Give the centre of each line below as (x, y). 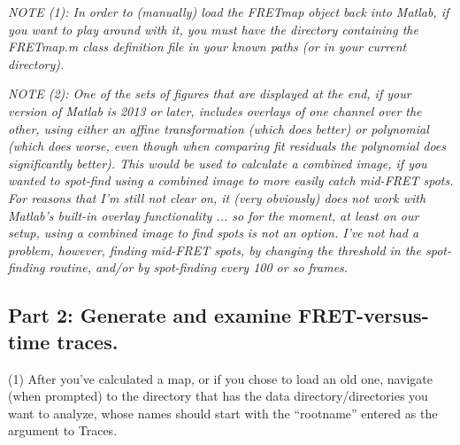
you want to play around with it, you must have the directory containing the (213, 29)
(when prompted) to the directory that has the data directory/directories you (218, 396)
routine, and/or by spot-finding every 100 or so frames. (199, 267)
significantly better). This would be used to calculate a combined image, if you (218, 163)
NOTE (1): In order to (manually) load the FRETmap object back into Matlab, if (229, 12)
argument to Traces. (63, 430)
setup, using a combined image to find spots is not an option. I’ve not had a (214, 233)
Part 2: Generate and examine (149, 315)
